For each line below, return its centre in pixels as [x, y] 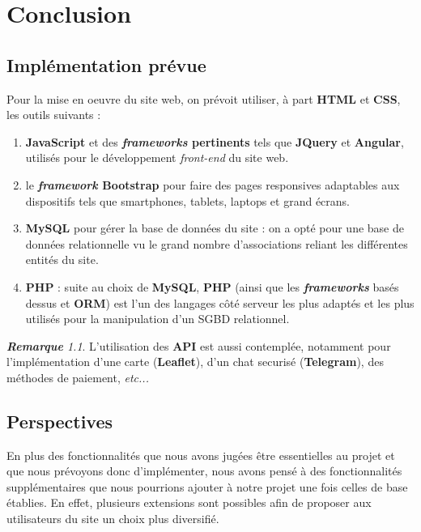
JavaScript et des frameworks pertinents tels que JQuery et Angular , [215, 141]
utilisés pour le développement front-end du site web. [157, 157]
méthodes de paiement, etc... [78, 377]
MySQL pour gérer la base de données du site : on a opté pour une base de [215, 228]
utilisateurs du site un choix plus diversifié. [113, 519]
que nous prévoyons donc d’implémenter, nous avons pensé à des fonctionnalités [204, 471]
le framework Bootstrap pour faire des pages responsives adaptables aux [213, 184]
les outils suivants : [54, 115]
